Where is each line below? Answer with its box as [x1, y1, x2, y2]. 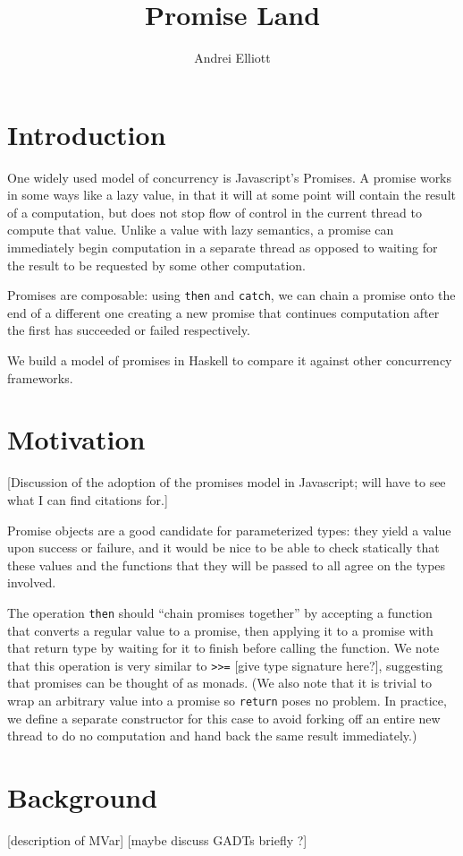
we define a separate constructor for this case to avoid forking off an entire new [7, 708, 441, 727]
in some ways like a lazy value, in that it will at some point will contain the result [7, 185, 456, 204]
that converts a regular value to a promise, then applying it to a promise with [7, 621, 434, 639]
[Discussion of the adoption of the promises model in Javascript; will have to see [7, 473, 446, 492]
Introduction [7, 116, 166, 152]
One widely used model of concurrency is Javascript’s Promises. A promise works [7, 167, 452, 186]
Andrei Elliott [194, 48, 271, 67]
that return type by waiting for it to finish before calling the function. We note [7, 638, 440, 657]
